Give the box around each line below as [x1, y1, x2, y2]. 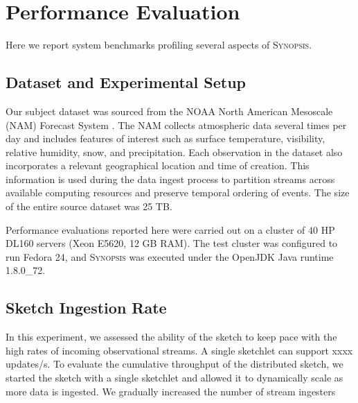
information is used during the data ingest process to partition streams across [6, 171, 335, 186]
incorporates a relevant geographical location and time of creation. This [6, 158, 310, 173]
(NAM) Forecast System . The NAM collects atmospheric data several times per [6, 117, 347, 132]
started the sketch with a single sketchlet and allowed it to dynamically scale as [6, 370, 343, 385]
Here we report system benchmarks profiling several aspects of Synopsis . [6, 37, 312, 52]
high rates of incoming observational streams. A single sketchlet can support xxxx [6, 343, 353, 357]
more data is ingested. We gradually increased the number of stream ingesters [6, 384, 336, 398]
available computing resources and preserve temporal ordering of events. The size [6, 185, 350, 200]
